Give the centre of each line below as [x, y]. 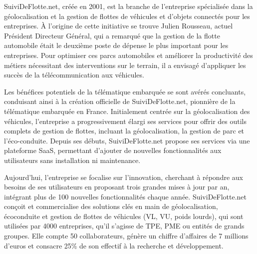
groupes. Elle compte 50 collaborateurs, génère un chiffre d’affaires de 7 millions [126, 236]
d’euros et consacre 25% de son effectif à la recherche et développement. [114, 245]
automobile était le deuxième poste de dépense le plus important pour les [116, 45]
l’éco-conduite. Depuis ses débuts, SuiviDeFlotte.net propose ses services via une [127, 140]
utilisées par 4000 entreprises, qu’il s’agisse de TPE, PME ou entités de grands [124, 226]
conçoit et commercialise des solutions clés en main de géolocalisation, [111, 206]
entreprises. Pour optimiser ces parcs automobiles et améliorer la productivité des [128, 55]
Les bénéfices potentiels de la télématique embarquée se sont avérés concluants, [125, 91]
